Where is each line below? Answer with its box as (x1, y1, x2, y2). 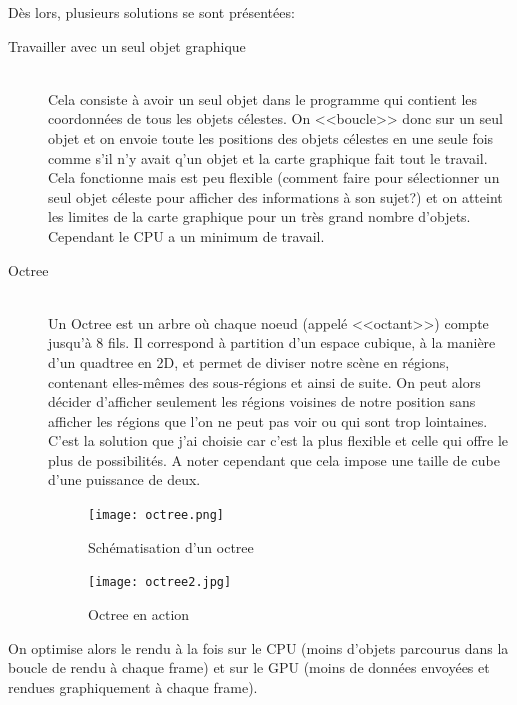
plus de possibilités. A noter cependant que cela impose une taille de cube (48, 449, 500, 470)
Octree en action (88, 603, 190, 624)
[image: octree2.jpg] (88, 575, 232, 590)
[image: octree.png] (88, 508, 225, 523)
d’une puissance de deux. (48, 469, 201, 490)
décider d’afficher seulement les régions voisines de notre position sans (48, 391, 476, 412)
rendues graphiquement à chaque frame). (8, 676, 258, 697)
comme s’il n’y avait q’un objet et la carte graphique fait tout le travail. (48, 147, 488, 168)
